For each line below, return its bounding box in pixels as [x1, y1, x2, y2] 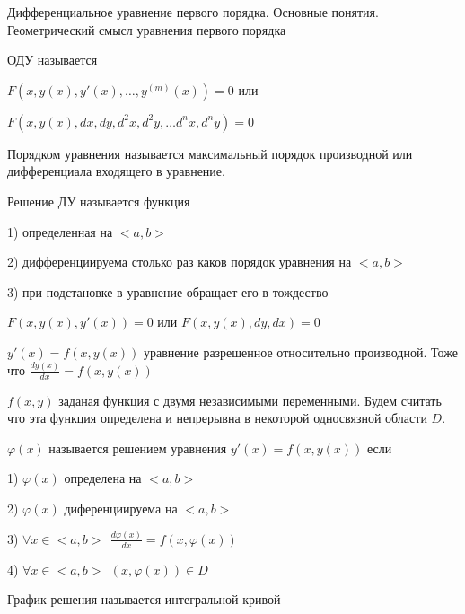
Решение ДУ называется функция [7, 191, 190, 210]
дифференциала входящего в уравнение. [7, 162, 225, 180]
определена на [64, 469, 142, 487]
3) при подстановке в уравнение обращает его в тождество [7, 282, 329, 301]
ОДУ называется [7, 50, 98, 69]
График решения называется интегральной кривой [7, 590, 281, 609]
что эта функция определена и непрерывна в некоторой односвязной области [7, 408, 427, 427]
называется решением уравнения [48, 438, 227, 457]
